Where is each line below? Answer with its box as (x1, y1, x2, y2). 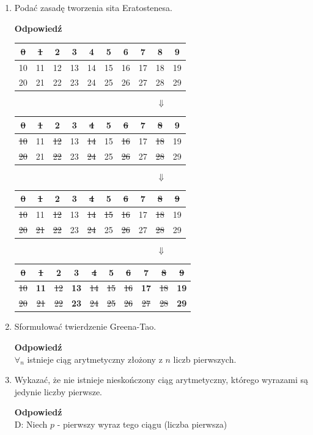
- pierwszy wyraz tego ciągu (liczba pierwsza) (57, 417, 227, 430)
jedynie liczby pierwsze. (14, 385, 103, 398)
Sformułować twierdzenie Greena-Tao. (14, 320, 156, 333)
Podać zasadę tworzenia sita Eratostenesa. (14, 1, 172, 13)
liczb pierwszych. (173, 352, 237, 365)
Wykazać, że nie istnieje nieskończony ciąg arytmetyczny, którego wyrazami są (14, 373, 308, 386)
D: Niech (14, 417, 48, 430)
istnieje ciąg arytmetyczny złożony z (27, 352, 163, 365)
